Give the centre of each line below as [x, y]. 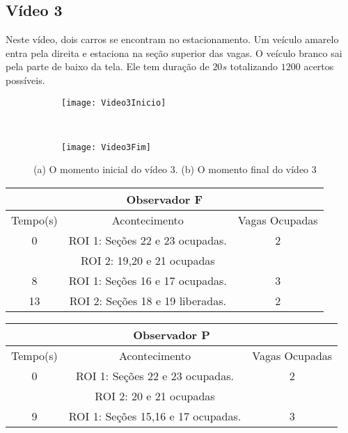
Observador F [165, 199]
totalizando [254, 66]
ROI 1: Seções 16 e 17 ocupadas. [148, 281]
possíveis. [25, 80]
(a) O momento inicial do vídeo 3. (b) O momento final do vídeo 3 [175, 169]
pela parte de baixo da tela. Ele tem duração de [108, 66]
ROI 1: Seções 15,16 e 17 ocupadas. [155, 416]
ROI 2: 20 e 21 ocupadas [155, 396]
